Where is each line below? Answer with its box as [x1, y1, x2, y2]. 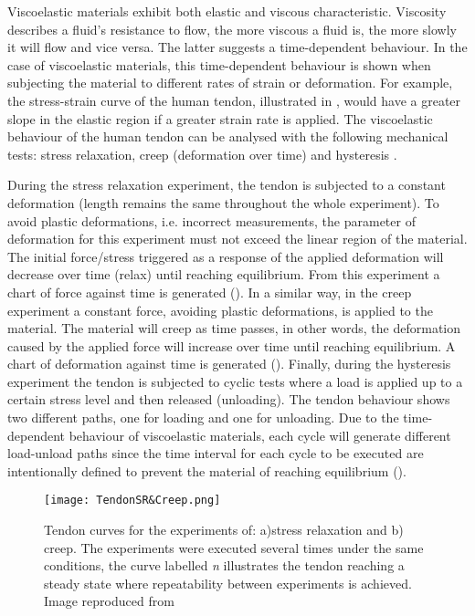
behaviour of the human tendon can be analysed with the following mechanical [7, 127, 449, 146]
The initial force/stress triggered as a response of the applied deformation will [7, 246, 444, 266]
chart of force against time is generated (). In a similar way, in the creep [7, 282, 412, 301]
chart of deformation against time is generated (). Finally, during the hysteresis [7, 354, 451, 373]
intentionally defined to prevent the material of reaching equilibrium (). [7, 461, 406, 480]
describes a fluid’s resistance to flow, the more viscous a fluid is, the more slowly [7, 19, 457, 38]
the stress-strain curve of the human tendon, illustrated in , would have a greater [7, 90, 461, 110]
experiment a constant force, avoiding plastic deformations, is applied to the [7, 300, 433, 319]
